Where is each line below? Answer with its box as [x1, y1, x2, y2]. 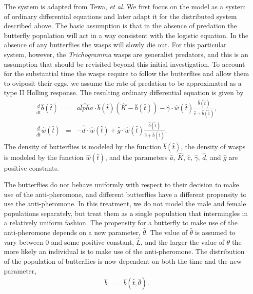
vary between [4, 236, 43, 247]
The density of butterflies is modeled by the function [4, 141, 161, 152]
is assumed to [195, 227, 235, 237]
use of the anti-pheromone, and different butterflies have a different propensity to [4, 189, 247, 199]
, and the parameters [105, 152, 168, 162]
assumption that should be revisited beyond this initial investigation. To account [4, 59, 245, 69]
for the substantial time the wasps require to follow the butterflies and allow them [4, 68, 249, 78]
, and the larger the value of [140, 236, 225, 247]
